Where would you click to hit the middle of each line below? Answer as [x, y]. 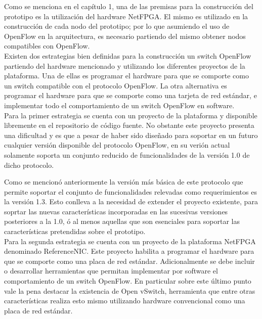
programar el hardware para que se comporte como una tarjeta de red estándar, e [130, 95]
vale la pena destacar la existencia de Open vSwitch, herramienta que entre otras [130, 290]
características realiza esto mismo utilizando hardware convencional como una [125, 301]
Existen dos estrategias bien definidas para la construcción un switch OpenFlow [128, 55]
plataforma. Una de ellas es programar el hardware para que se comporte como [126, 76]
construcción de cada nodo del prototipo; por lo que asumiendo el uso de [117, 26]
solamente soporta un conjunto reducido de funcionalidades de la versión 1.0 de [127, 154]
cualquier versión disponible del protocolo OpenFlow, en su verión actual [117, 145]
